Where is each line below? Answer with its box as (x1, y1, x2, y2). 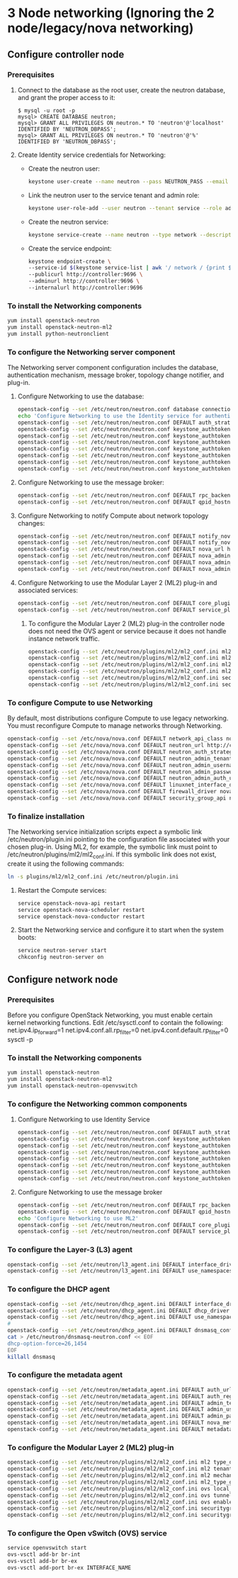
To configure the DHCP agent (7, 1284, 110, 1294)
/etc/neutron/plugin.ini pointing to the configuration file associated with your (7, 835, 230, 844)
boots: (17, 933, 37, 942)
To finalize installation (7, 811, 85, 821)
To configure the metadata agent (7, 1370, 123, 1380)
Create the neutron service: (28, 217, 108, 226)
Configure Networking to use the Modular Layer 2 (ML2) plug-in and (17, 578, 217, 587)
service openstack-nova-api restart (17, 900, 126, 907)
